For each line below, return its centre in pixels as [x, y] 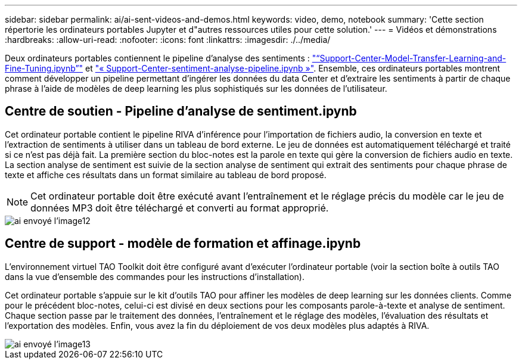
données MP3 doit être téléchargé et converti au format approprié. [180, 208]
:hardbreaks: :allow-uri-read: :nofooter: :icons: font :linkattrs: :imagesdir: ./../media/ [168, 40]
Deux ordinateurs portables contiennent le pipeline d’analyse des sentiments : [157, 58]
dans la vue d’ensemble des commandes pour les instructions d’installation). [155, 276]
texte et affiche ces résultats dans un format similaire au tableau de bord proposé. [166, 175]
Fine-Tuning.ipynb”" [44, 68]
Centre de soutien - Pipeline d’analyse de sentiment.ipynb [181, 111]
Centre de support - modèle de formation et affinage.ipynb [183, 244]
